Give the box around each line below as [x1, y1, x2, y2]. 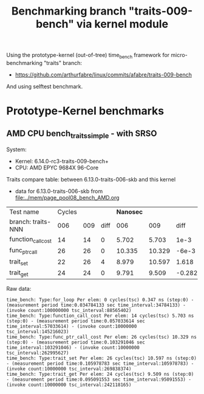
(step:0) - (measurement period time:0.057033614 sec [6, 318, 146, 324]
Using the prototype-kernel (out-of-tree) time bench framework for [6, 52, 170, 60]
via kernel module [76, 17, 169, 31]
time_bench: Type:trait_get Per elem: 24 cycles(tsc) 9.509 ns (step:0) [6, 371, 194, 377]
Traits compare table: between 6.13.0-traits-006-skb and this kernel [6, 176, 176, 183]
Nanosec [116, 208, 143, 216]
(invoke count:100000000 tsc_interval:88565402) [6, 307, 132, 313]
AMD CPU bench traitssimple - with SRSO [6, 128, 157, 140]
